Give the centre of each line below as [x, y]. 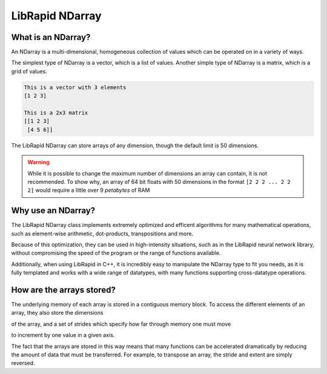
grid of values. [29, 71]
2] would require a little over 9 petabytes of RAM [89, 190]
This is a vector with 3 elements [75, 87]
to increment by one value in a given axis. [63, 335]
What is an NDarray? [51, 37]
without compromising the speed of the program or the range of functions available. [116, 253]
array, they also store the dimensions [57, 313]
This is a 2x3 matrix [56, 113]
